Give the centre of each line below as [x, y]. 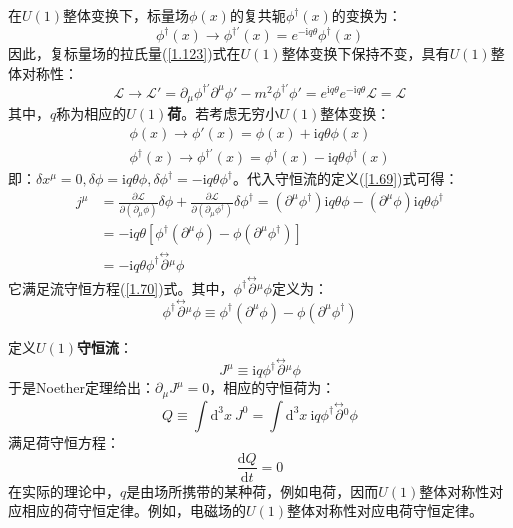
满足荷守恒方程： [64, 441]
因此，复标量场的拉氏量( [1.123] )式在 [124, 53]
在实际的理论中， [64, 490]
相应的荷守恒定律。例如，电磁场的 [133, 510]
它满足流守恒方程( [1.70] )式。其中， [121, 287]
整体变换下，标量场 [126, 15]
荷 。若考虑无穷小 [223, 113]
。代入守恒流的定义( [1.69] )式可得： [345, 178]
